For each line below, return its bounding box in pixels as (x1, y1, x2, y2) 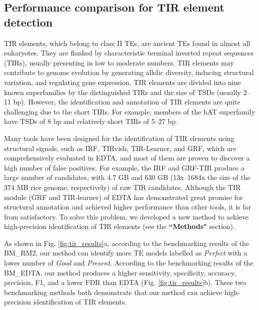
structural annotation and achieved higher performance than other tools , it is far (4, 201, 251, 212)
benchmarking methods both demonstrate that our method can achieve (4, 286, 222, 297)
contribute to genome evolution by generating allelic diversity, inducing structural (4, 67, 254, 77)
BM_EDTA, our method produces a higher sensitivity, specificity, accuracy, (4, 267, 236, 277)
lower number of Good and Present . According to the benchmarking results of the (4, 257, 253, 268)
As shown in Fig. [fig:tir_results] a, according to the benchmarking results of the (4, 237, 249, 248)
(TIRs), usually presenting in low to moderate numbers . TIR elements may (4, 57, 234, 67)
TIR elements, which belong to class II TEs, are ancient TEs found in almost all (4, 37, 250, 48)
